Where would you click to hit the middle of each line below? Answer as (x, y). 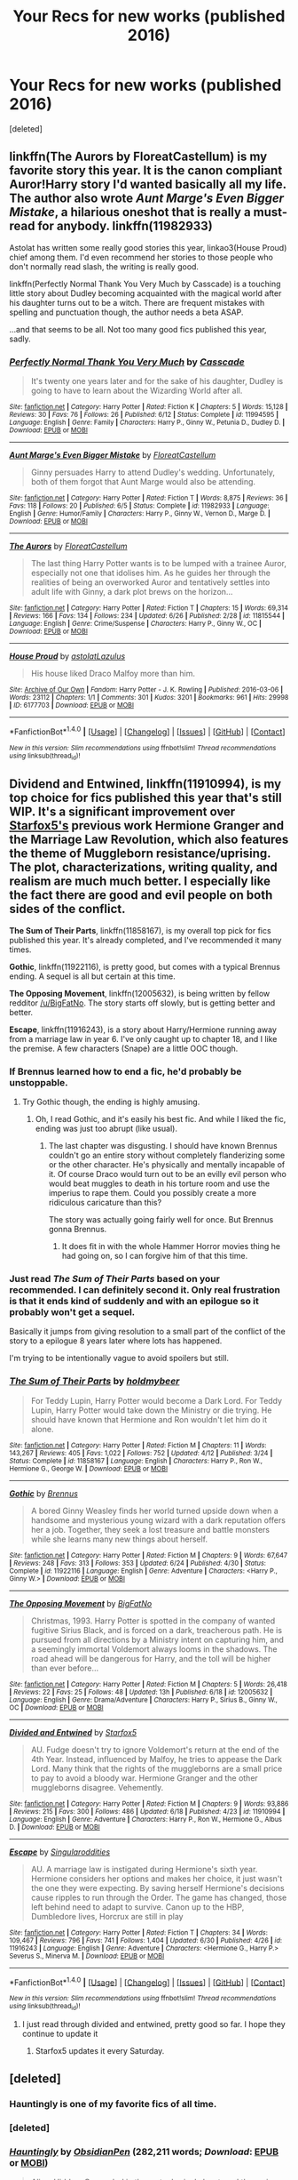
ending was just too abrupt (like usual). (106, 1129)
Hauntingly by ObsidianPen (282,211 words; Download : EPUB (144, 2152)
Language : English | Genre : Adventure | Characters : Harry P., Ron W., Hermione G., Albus (145, 1819)
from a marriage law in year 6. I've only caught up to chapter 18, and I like (143, 1038)
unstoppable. (39, 1082)
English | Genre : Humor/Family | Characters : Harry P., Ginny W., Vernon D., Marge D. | (140, 514)
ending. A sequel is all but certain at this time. (92, 976)
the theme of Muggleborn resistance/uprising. (140, 854)
